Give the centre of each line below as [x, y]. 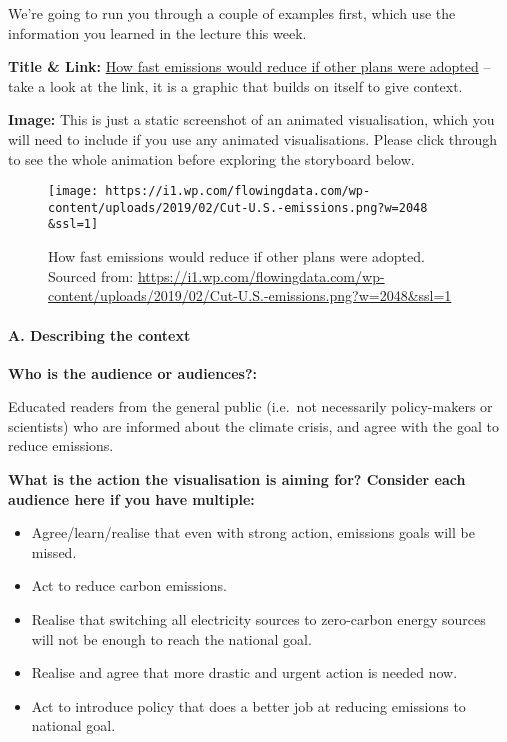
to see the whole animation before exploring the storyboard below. [211, 158]
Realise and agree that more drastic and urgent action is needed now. [244, 672]
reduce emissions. [61, 445]
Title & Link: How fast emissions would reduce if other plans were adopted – [249, 66]
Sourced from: [91, 275]
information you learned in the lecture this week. [157, 32]
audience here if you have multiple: [131, 498]
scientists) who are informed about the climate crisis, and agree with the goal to [253, 425]
